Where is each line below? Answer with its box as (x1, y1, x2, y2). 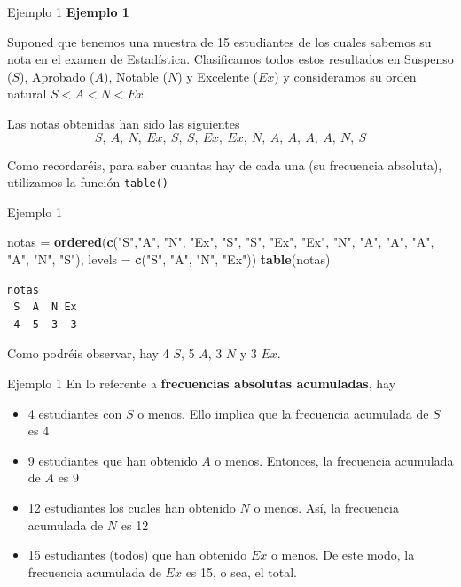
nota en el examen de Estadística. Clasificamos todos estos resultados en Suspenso (7, 50, 454, 68)
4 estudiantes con (27, 403, 122, 422)
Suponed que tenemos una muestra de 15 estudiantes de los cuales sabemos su (7, 32, 432, 51)
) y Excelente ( (177, 67, 258, 85)
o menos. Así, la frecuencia (254, 497, 399, 516)
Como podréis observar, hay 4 (7, 344, 169, 363)
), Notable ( (104, 67, 168, 85)
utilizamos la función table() (7, 173, 169, 192)
